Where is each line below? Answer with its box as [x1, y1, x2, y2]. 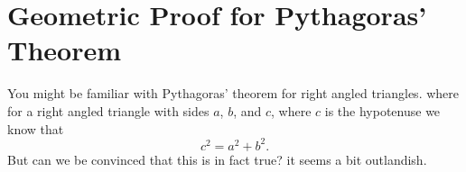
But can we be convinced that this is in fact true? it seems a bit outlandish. [7, 149, 427, 168]
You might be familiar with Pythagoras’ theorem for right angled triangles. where [7, 84, 459, 103]
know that [7, 119, 64, 138]
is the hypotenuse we [324, 101, 441, 120]
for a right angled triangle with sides [7, 101, 210, 120]
